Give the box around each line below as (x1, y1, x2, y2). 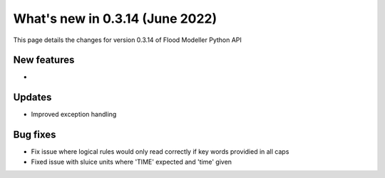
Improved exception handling (31, 110, 117, 119)
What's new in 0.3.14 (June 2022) (13, 11, 217, 26)
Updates (13, 91, 52, 103)
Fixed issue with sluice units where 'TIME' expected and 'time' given (31, 157, 232, 166)
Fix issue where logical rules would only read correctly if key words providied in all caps (31, 147, 289, 156)
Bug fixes (13, 129, 56, 141)
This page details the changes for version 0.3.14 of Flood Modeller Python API (13, 36, 242, 44)
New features (13, 54, 75, 66)
